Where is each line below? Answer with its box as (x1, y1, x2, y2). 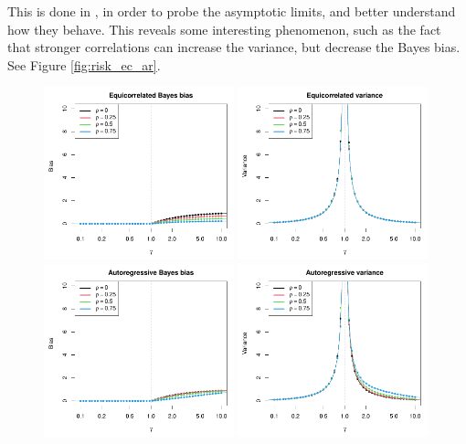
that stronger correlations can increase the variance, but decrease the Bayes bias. (7, 37, 461, 57)
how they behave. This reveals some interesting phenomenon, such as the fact (7, 19, 441, 38)
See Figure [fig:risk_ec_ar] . (7, 55, 161, 74)
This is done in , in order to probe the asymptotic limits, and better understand (7, 2, 456, 20)
